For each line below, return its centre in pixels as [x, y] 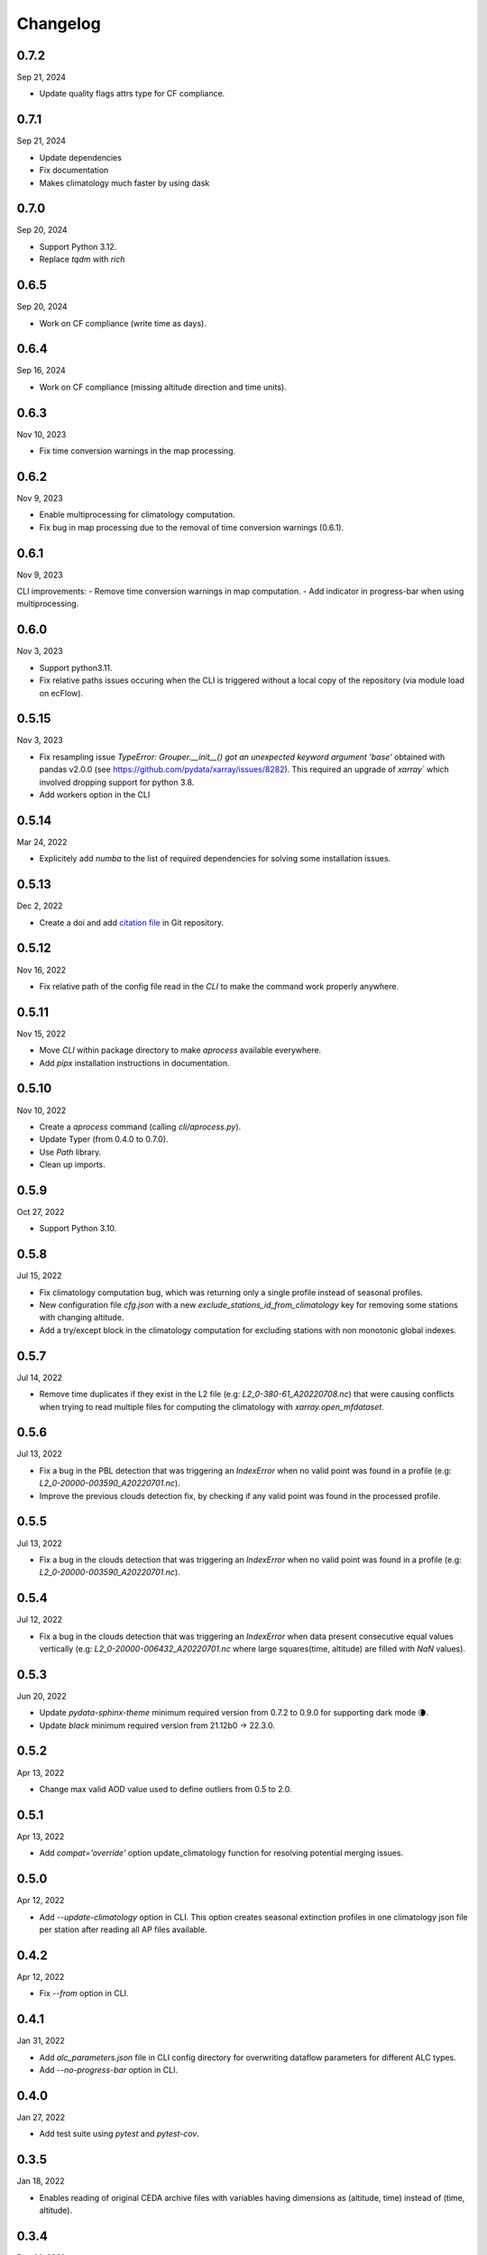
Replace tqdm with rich [82, 259]
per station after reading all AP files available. [123, 1929]
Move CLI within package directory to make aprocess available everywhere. [180, 1050]
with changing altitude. [82, 1318]
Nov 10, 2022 [41, 1110]
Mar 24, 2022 [42, 842]
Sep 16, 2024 [41, 371]
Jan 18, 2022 [41, 2181]
